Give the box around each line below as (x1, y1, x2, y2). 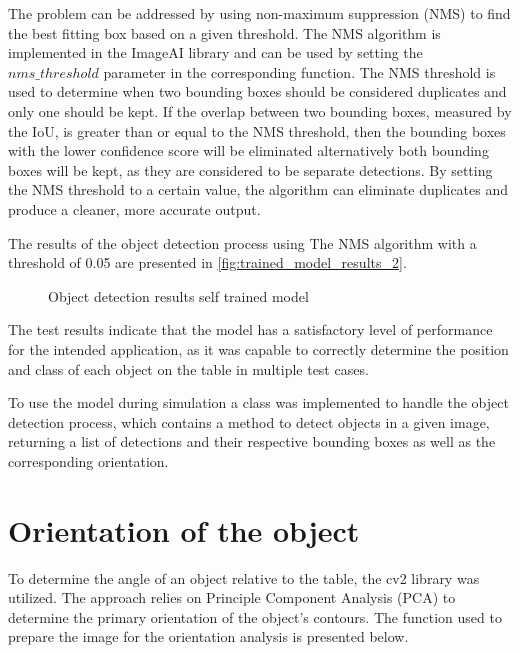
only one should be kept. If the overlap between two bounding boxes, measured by (8, 100, 512, 121)
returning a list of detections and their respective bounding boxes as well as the (8, 431, 496, 452)
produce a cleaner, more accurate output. (8, 198, 261, 219)
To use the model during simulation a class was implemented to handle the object (8, 392, 509, 413)
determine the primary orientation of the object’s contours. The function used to (8, 606, 502, 627)
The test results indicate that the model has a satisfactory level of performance (8, 319, 493, 340)
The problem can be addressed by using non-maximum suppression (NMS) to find (8, 3, 511, 23)
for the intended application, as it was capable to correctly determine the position (8, 338, 509, 359)
